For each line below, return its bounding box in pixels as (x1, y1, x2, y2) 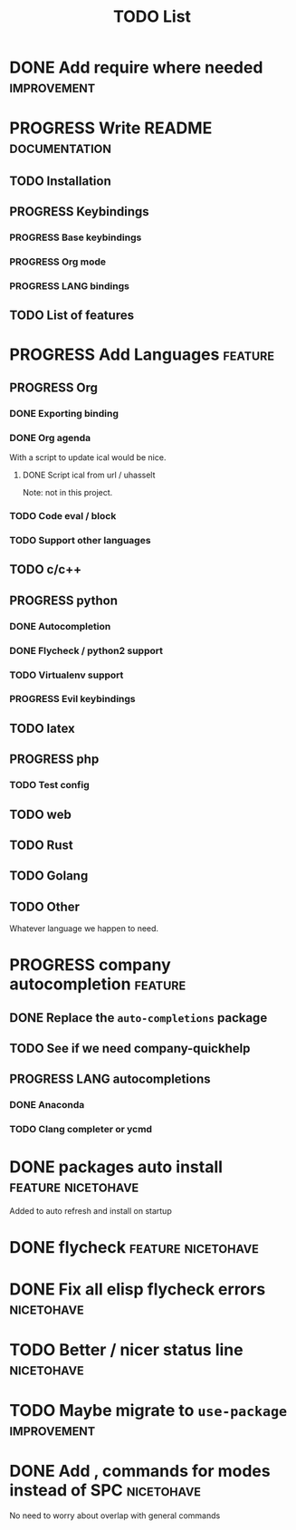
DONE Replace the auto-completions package (9, 1010, 268, 1025)
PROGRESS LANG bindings (9, 279, 129, 292)
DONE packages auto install (9, 1157, 224, 1177)
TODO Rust (9, 837, 74, 852)
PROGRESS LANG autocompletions (9, 1072, 211, 1087)
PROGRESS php (9, 752, 100, 767)
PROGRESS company (9, 955, 172, 976)
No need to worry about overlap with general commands (9, 1510, 221, 1521)
